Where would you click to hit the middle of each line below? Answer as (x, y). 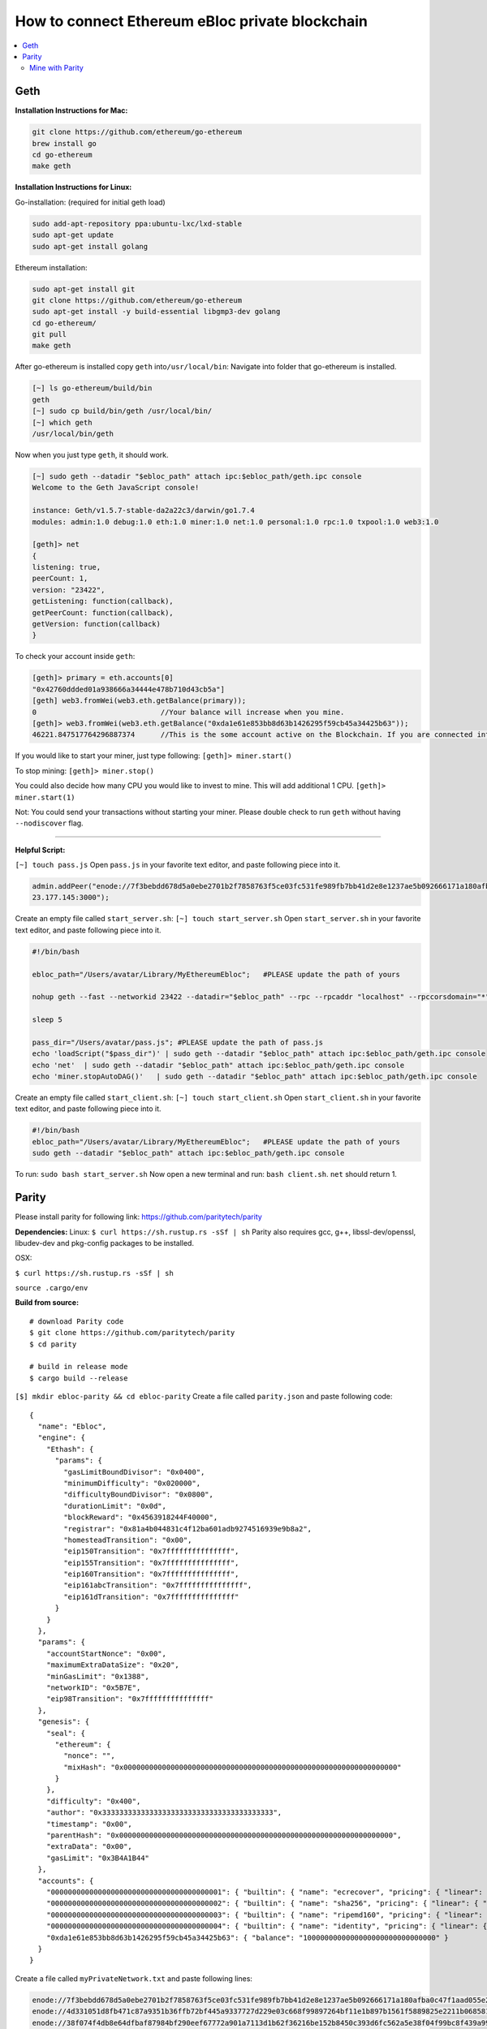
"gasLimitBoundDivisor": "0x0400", (134, 1472)
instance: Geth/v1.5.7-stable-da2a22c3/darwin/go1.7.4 (143, 510)
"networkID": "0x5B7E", (93, 1687)
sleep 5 (47, 1020)
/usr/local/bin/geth (73, 433)
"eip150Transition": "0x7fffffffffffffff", (151, 1551)
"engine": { (61, 1438)
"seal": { (65, 1733)
